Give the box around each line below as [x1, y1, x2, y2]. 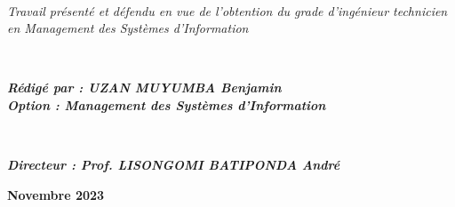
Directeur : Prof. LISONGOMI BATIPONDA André [7, 155, 340, 174]
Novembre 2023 [7, 185, 105, 203]
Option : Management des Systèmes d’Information [7, 95, 326, 114]
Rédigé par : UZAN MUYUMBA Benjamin [7, 78, 282, 97]
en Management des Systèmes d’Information [7, 19, 249, 37]
